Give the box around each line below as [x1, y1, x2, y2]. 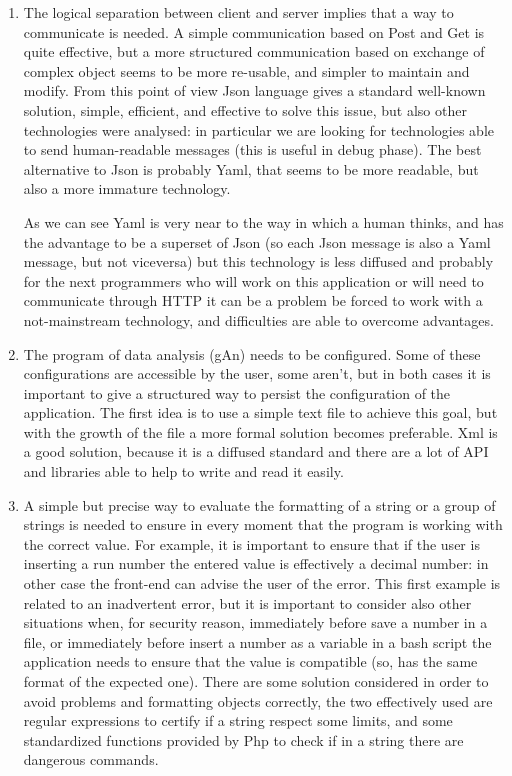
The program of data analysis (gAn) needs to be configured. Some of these [23, 343, 481, 364]
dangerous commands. [23, 749, 159, 770]
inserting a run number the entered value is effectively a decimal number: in [23, 553, 489, 574]
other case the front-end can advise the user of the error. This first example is [23, 573, 501, 594]
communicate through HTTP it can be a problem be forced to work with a [23, 290, 483, 311]
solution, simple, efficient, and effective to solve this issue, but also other [23, 99, 467, 120]
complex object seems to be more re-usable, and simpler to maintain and [23, 60, 470, 81]
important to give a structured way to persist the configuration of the [23, 382, 451, 403]
